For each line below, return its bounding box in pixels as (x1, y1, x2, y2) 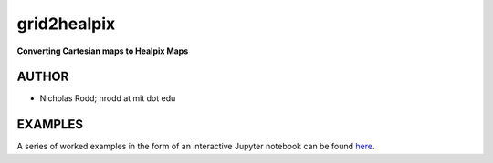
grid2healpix (16, 14, 116, 34)
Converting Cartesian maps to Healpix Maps (16, 46, 189, 56)
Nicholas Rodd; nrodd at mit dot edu (39, 93, 176, 104)
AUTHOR (16, 69, 69, 85)
